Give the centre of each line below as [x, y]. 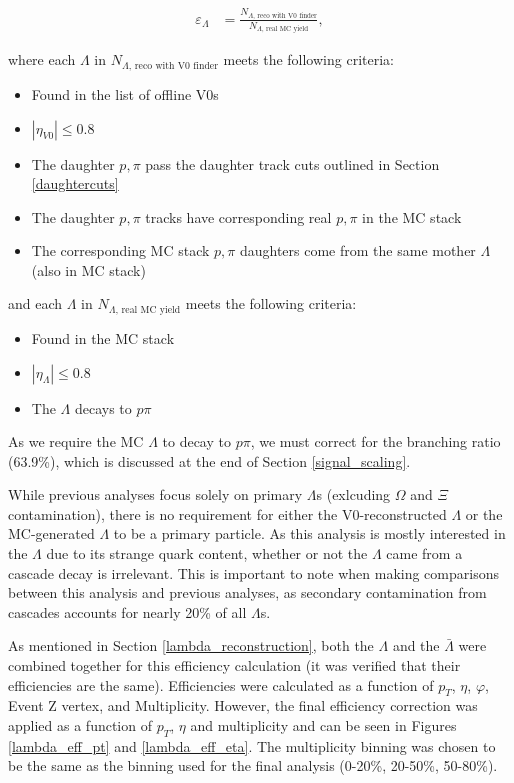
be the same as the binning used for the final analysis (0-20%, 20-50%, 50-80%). [253, 765]
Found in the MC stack [103, 337]
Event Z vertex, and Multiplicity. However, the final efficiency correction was [243, 705]
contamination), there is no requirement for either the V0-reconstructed [227, 513]
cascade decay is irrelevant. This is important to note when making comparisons [253, 572]
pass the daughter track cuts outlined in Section [292, 163]
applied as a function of [80, 725]
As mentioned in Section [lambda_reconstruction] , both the [191, 645]
